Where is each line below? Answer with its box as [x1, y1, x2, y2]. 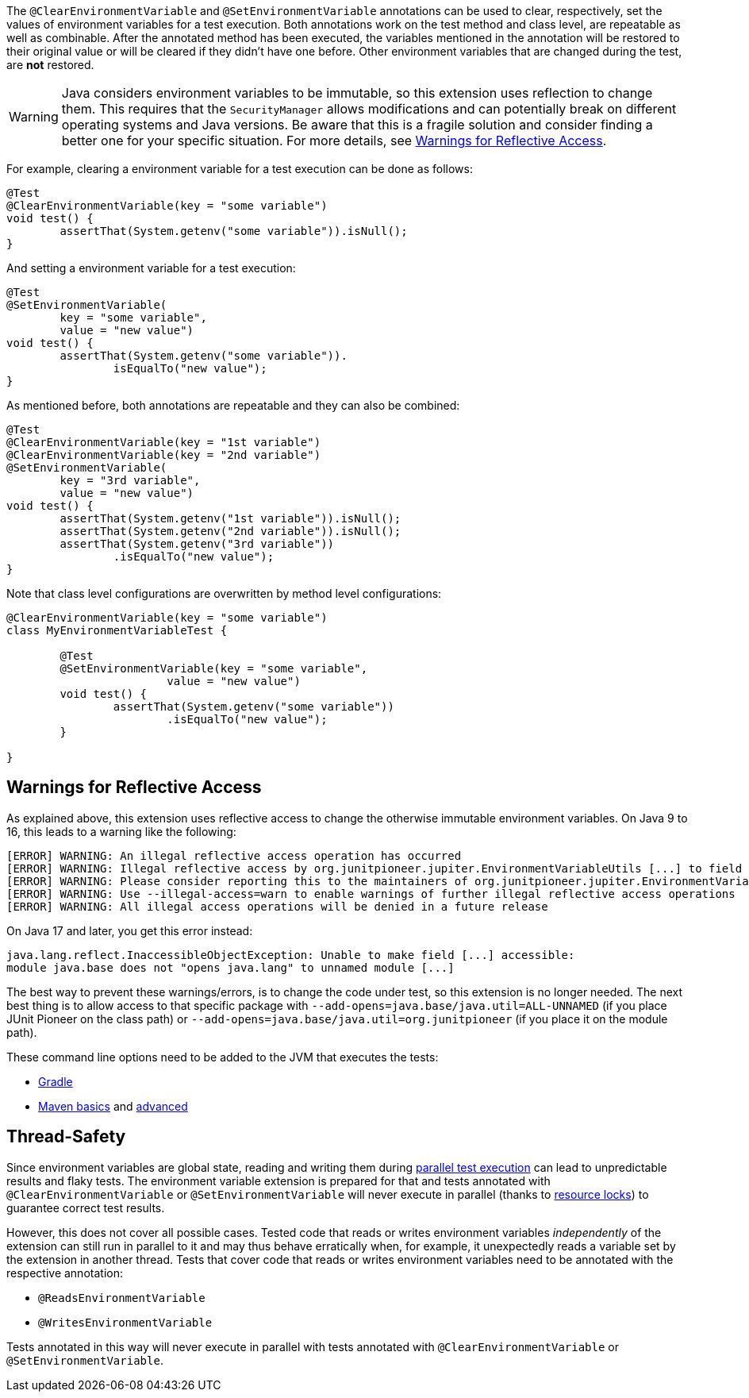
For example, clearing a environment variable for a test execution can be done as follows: [6, 162, 473, 175]
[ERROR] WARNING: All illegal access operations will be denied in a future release [6, 899, 548, 913]
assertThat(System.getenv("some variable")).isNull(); [60, 225, 408, 237]
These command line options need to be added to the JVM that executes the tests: [6, 1049, 439, 1064]
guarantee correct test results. [6, 1200, 165, 1215]
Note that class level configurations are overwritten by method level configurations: [6, 587, 442, 600]
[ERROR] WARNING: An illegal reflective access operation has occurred [6, 849, 462, 862]
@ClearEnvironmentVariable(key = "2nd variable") [6, 449, 321, 461]
